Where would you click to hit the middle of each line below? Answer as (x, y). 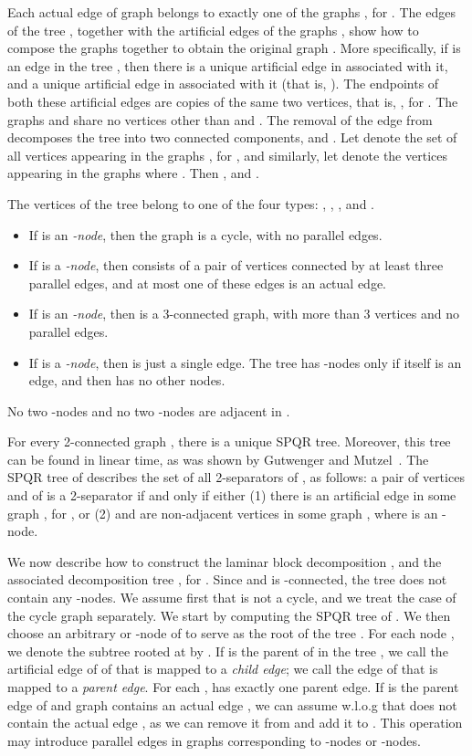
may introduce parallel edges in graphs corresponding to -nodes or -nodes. (214, 740)
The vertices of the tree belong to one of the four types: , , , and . (191, 203)
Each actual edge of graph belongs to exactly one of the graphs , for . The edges (231, 12)
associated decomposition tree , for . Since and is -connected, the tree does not (227, 579)
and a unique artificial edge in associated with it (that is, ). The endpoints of (223, 84)
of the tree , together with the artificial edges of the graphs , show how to (213, 30)
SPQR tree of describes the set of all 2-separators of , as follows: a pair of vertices (236, 477)
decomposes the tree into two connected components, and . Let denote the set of (232, 137)
